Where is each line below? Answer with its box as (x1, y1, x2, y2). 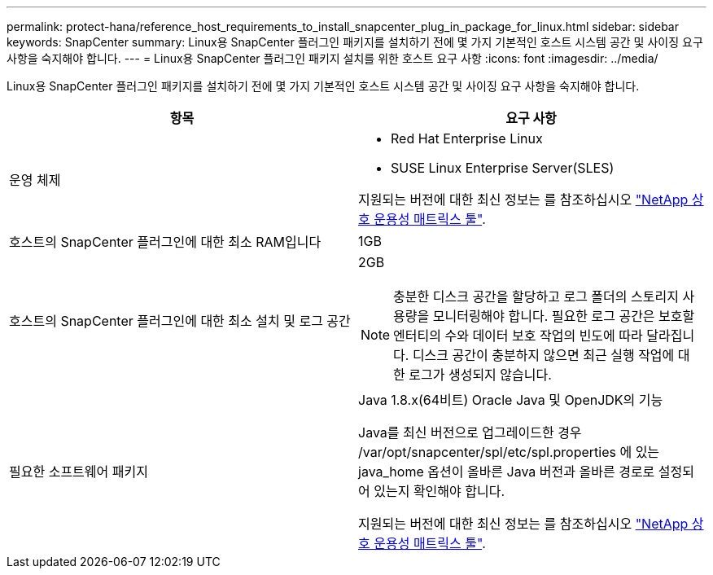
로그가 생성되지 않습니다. (409, 367, 552, 383)
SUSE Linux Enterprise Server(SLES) (391, 160, 615, 176)
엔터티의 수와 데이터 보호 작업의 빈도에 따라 (393, 327, 643, 344)
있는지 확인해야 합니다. (374, 483, 505, 499)
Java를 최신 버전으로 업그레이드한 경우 (358, 424, 582, 441)
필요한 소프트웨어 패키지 (9, 463, 148, 480)
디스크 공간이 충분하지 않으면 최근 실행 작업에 (412, 347, 675, 363)
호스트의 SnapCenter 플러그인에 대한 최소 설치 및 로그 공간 (9, 313, 351, 329)
